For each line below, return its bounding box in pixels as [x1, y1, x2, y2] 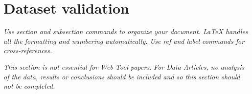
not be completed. [3, 81, 55, 91]
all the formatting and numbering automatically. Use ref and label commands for [3, 36, 245, 46]
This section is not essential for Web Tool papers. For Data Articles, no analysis [3, 61, 245, 72]
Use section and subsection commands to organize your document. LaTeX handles [3, 26, 248, 37]
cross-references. [3, 45, 52, 56]
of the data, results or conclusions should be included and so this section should [3, 71, 240, 81]
